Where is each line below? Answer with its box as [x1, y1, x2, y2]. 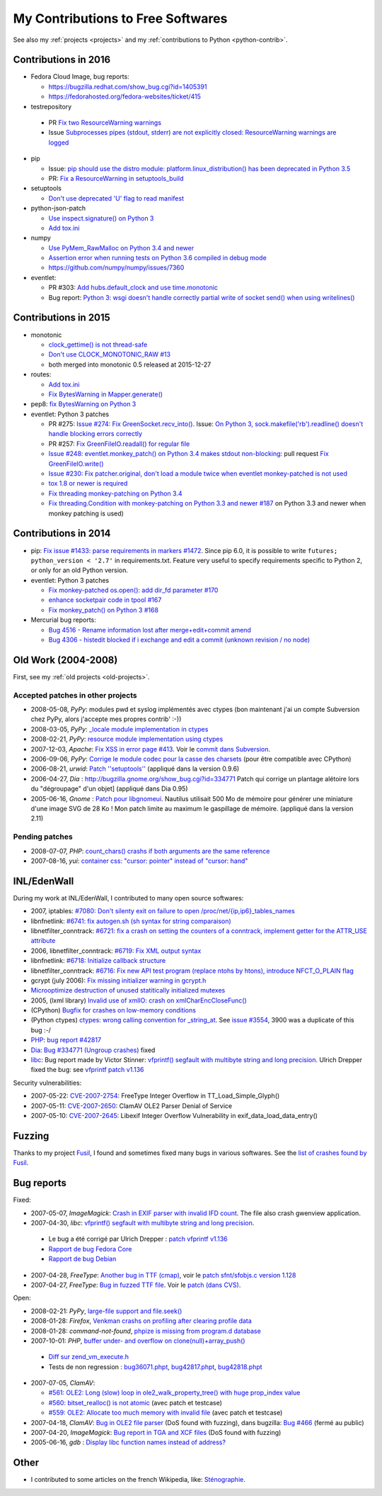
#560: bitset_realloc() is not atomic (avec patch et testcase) [48, 1398, 223, 1407]
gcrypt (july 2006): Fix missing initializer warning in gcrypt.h [30, 976, 207, 985]
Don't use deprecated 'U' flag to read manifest [48, 194, 184, 202]
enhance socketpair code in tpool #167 [48, 596, 162, 604]
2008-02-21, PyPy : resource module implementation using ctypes [30, 735, 224, 744]
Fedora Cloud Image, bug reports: [30, 72, 130, 81]
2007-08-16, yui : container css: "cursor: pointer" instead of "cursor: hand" [30, 856, 248, 865]
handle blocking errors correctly [48, 430, 143, 438]
